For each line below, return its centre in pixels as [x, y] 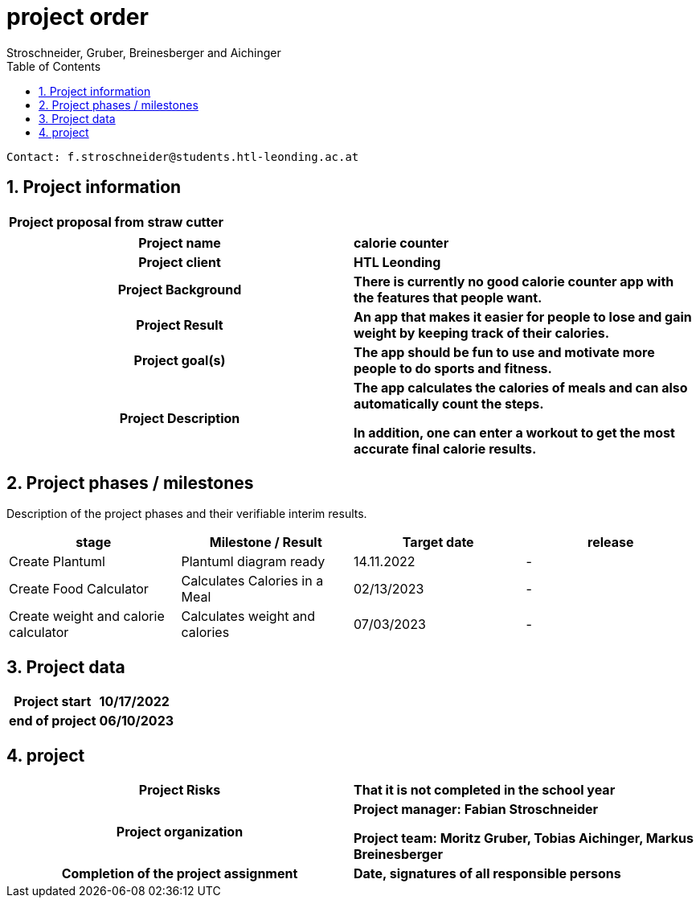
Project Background [180, 289]
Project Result [180, 325]
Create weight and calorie [87, 616]
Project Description [180, 418]
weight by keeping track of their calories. [482, 333]
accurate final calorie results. [445, 448]
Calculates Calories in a [252, 581]
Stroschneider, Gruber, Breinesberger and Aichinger [144, 52]
